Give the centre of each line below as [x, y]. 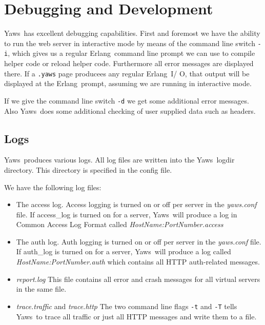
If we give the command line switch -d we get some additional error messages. [127, 100]
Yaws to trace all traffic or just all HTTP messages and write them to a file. [136, 316]
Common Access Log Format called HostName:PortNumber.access [120, 224]
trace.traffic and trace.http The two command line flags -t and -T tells [127, 306]
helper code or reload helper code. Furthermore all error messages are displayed [129, 63]
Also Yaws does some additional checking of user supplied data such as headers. [130, 110]
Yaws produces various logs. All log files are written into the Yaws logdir [119, 160]
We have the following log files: [53, 187]
